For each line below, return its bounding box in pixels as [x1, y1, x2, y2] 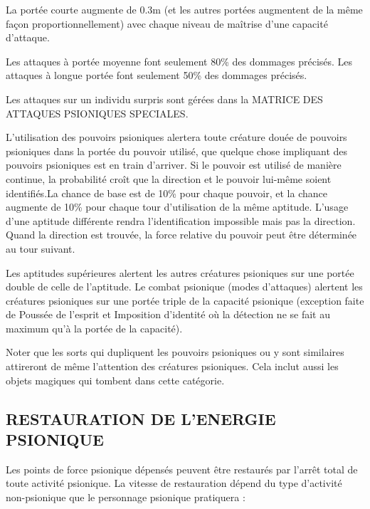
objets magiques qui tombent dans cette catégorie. [6, 372, 225, 387]
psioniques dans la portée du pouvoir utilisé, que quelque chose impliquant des [6, 143, 348, 158]
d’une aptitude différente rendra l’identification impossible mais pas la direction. [6, 213, 356, 228]
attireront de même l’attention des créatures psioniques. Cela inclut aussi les [6, 359, 339, 374]
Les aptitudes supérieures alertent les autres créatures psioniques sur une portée [6, 265, 354, 280]
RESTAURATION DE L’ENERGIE [6, 407, 276, 429]
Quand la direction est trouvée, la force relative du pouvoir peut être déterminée [6, 227, 357, 242]
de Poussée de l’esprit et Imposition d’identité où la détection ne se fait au [6, 307, 330, 322]
